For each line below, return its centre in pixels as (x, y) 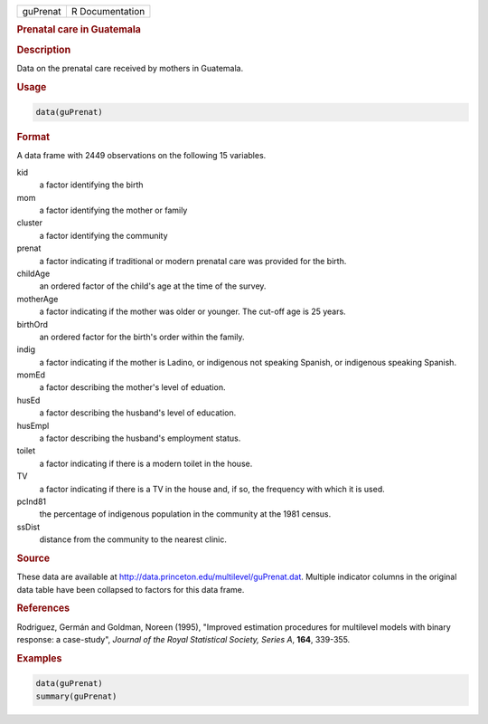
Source (33, 558)
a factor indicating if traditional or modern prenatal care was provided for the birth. (193, 261)
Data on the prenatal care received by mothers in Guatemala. (130, 68)
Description (44, 50)
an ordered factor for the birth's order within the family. (142, 337)
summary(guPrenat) (76, 696)
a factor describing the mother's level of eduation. (132, 387)
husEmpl (33, 425)
